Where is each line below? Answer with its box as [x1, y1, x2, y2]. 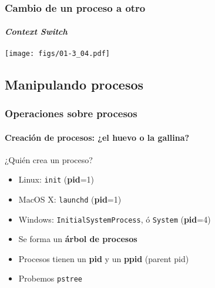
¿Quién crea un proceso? [5, 153, 93, 165]
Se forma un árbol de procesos [18, 233, 137, 245]
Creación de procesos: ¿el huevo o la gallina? [5, 131, 190, 143]
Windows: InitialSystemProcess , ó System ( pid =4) [18, 213, 211, 225]
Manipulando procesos [5, 75, 144, 93]
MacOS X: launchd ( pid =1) [18, 193, 122, 205]
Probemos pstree [18, 272, 83, 284]
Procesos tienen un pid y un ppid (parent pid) [18, 252, 189, 264]
